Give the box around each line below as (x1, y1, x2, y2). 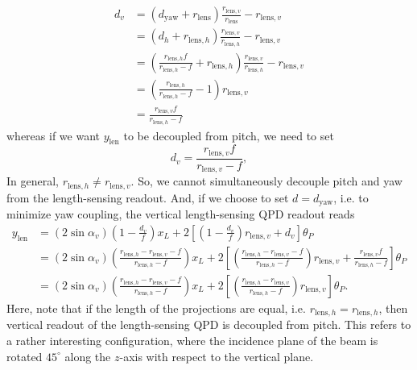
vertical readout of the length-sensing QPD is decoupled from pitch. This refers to (6, 316, 411, 333)
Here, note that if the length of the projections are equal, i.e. (6, 299, 306, 316)
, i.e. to (333, 189, 369, 206)
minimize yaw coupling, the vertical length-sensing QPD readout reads (6, 206, 355, 222)
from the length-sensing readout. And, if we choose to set (6, 189, 289, 206)
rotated (6, 347, 43, 364)
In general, (6, 173, 59, 189)
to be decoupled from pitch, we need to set (123, 127, 334, 143)
